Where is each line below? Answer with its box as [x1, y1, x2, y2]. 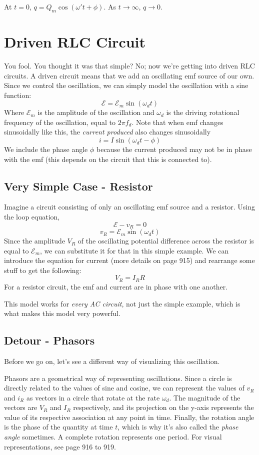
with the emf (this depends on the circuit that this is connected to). [4, 153, 212, 164]
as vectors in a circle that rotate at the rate [26, 392, 160, 402]
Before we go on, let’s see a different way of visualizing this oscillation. [4, 355, 220, 366]
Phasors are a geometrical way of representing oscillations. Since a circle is [4, 372, 232, 383]
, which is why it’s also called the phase [117, 421, 238, 432]
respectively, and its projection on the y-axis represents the [73, 402, 254, 412]
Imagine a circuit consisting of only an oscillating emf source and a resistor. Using [4, 201, 255, 212]
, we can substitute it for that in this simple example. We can [40, 245, 229, 255]
